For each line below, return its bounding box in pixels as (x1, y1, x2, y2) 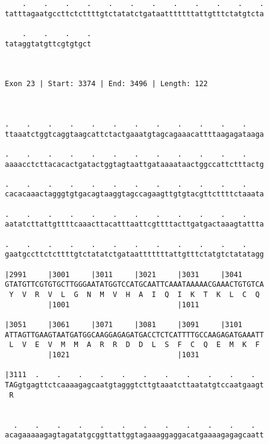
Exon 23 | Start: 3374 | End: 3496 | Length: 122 (5, 80, 208, 89)
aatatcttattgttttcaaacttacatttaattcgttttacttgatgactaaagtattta (5, 220, 264, 229)
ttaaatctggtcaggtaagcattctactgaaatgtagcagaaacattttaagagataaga (5, 130, 264, 139)
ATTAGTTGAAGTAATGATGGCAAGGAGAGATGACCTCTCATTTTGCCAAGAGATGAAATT (5, 330, 264, 339)
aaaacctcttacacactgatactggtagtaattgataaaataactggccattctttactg (5, 160, 264, 169)
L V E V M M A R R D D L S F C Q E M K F (9, 340, 260, 349)
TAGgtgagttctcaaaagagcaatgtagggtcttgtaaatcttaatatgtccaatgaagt (5, 380, 264, 389)
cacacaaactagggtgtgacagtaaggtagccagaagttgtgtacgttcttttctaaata (5, 190, 264, 199)
